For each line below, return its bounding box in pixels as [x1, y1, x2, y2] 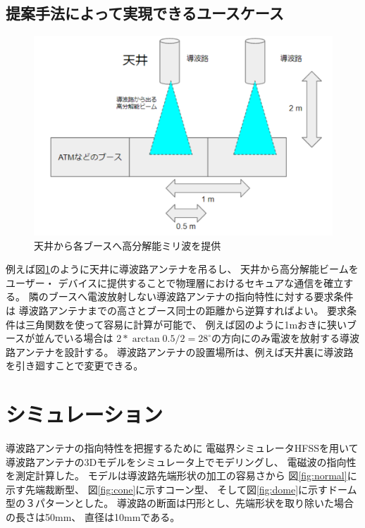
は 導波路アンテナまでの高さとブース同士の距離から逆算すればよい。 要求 [6, 302, 347, 317]
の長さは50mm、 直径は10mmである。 [6, 510, 180, 524]
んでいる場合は [44, 331, 113, 345]
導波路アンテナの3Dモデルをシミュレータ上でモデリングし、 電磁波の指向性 [6, 454, 357, 469]
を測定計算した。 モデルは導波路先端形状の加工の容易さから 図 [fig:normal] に [6, 468, 357, 483]
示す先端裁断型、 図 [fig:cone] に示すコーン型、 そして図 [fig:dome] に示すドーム [6, 481, 357, 496]
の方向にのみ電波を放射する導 [211, 331, 349, 345]
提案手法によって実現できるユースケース [6, 2, 284, 24]
